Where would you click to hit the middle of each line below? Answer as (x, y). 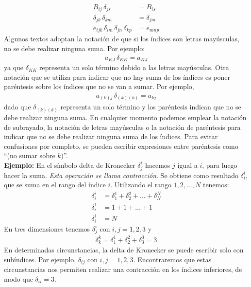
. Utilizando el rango (141, 185)
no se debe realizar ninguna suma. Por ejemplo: (75, 48)
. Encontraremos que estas (172, 259)
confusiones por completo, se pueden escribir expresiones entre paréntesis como (121, 146)
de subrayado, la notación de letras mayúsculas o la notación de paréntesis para (122, 127)
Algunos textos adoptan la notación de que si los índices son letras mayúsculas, (122, 39)
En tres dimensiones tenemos (47, 228)
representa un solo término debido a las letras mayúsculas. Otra (134, 67)
